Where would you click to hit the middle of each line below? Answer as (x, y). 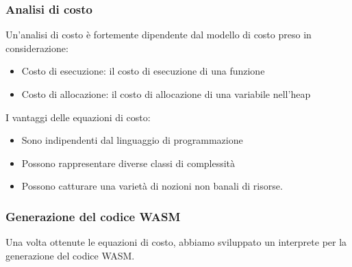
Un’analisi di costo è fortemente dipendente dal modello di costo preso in (159, 35)
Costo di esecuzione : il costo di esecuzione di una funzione (143, 71)
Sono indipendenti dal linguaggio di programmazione (132, 140)
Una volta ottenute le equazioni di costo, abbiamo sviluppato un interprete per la (176, 242)
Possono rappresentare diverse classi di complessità (128, 163)
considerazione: (37, 48)
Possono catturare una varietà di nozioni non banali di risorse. (152, 186)
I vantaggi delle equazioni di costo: (78, 117)
